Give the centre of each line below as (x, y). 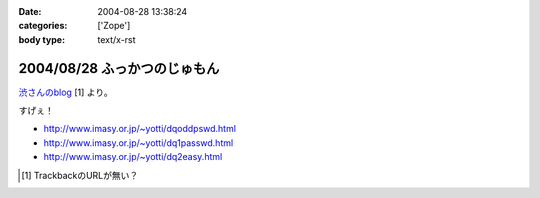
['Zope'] (114, 26)
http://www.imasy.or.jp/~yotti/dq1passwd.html (138, 142)
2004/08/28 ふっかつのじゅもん (119, 68)
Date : (30, 11)
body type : (41, 39)
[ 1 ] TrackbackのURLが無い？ (80, 175)
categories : (43, 26)
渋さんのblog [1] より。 (66, 92)
